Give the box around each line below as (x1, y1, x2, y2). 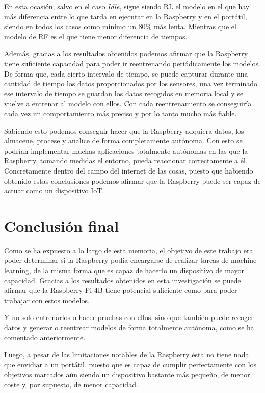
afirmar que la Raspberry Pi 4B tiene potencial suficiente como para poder (4, 285, 237, 296)
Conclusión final (4, 215, 119, 236)
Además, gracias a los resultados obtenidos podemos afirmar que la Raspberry (4, 48, 248, 59)
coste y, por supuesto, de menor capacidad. (4, 379, 138, 389)
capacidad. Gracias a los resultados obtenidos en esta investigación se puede (4, 275, 241, 285)
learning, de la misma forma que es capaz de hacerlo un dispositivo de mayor (4, 265, 244, 275)
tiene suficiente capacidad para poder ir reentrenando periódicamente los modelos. (4, 58, 260, 68)
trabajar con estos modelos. (4, 294, 90, 305)
